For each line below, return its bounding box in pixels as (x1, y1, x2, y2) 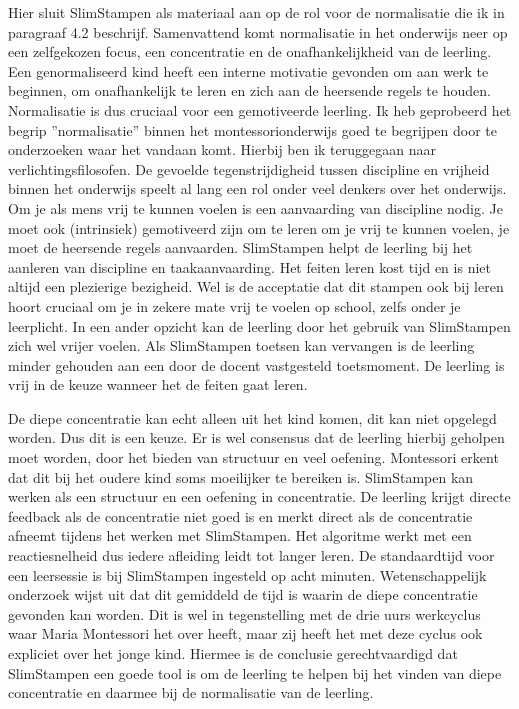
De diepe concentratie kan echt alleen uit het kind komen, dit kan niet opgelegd (8, 407, 497, 428)
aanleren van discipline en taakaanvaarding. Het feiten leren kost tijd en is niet (8, 256, 491, 277)
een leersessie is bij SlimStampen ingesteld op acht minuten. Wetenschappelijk (8, 564, 487, 585)
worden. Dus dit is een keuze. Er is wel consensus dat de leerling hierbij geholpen (8, 427, 505, 448)
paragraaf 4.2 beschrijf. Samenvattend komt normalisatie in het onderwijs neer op (8, 21, 508, 42)
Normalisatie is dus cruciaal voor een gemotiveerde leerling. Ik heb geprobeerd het (8, 99, 512, 120)
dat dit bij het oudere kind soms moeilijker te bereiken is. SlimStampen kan (8, 466, 474, 487)
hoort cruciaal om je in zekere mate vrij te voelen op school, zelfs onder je (8, 295, 461, 316)
